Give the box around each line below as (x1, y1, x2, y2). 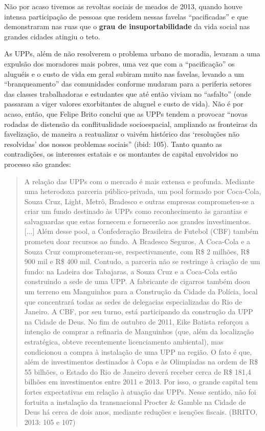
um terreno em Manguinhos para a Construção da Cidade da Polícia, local (24, 286, 258, 297)
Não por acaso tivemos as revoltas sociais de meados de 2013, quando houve (4, 1, 242, 11)
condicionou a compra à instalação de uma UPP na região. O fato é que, (24, 346, 252, 357)
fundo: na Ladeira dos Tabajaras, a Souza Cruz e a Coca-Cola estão (24, 266, 237, 276)
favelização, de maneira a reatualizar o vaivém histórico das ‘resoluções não (4, 128, 240, 139)
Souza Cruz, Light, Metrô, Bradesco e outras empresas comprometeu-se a (24, 196, 255, 206)
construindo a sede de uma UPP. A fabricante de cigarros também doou (24, 276, 250, 287)
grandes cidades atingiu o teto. (4, 31, 100, 41)
